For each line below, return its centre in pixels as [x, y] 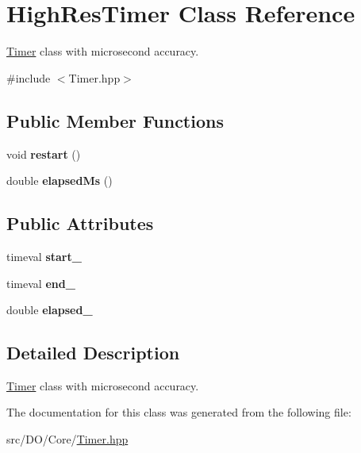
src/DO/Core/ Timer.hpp [67, 439]
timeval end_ [41, 283]
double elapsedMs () [60, 180]
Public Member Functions [115, 120]
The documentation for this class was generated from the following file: [179, 412]
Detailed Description [93, 353]
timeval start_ [44, 256]
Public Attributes [80, 223]
